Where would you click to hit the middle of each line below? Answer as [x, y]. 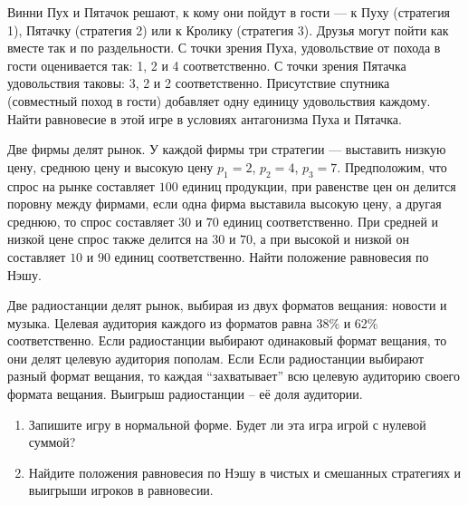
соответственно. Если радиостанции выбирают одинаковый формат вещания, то [227, 340]
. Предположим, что [392, 166]
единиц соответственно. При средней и [331, 221]
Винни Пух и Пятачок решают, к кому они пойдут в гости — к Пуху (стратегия [229, 12]
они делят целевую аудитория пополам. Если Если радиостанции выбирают [216, 358]
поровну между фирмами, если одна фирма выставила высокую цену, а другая [224, 204]
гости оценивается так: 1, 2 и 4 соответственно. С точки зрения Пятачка [207, 65]
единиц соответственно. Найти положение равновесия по [272, 256]
